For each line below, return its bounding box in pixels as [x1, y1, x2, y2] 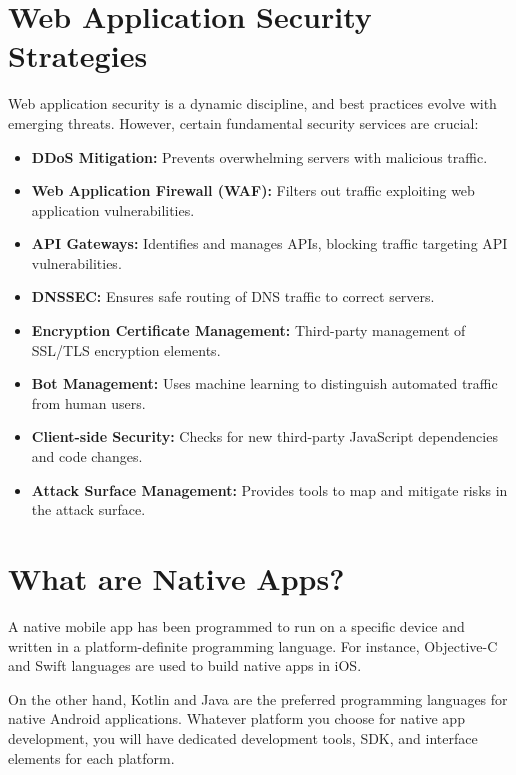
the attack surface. [31, 499, 146, 520]
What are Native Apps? [8, 558, 345, 598]
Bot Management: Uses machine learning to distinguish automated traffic [31, 373, 498, 394]
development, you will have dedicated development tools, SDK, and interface [8, 727, 478, 748]
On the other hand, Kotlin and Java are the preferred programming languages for [8, 688, 508, 709]
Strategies [8, 35, 148, 76]
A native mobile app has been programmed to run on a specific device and [8, 615, 465, 636]
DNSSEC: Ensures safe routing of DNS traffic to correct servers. [31, 286, 435, 307]
